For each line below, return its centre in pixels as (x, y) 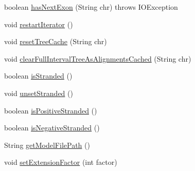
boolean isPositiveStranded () (51, 110)
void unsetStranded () (39, 93)
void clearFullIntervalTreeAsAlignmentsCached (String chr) (98, 58)
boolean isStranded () (38, 76)
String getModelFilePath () (47, 145)
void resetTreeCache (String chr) (56, 41)
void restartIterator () (39, 24)
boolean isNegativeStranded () (52, 128)
